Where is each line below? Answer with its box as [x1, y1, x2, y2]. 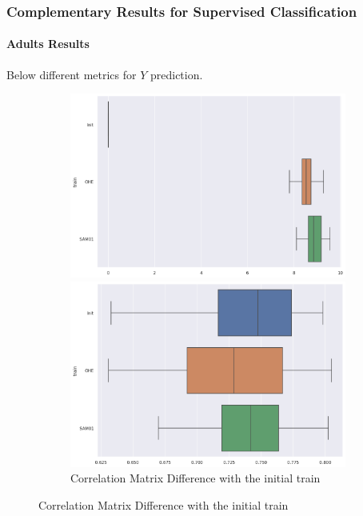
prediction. [150, 66, 203, 82]
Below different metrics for [6, 66, 137, 82]
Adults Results [6, 35, 90, 52]
